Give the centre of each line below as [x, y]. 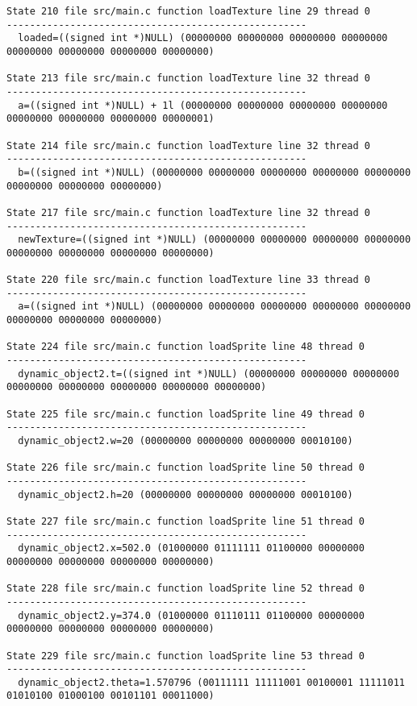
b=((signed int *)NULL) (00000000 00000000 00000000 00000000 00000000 [215, 172]
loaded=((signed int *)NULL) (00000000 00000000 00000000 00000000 [203, 38]
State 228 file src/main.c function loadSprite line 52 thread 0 [186, 589]
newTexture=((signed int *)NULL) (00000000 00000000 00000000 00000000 [215, 240]
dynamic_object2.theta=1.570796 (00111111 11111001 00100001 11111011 [211, 682]
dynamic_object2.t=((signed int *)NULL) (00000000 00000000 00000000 [208, 374]
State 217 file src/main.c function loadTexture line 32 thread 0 [189, 212]
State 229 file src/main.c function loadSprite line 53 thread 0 [186, 656]
